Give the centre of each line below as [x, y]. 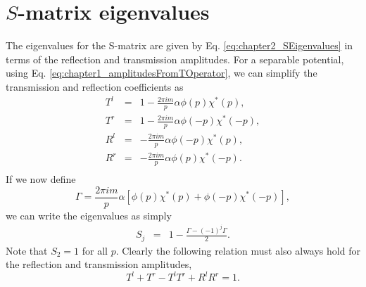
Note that [27, 250]
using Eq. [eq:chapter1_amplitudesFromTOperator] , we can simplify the [162, 73]
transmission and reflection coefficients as [95, 86]
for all [95, 250]
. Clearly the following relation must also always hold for [238, 250]
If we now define [41, 179]
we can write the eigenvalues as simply [89, 215]
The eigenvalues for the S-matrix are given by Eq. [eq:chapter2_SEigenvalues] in [179, 45]
